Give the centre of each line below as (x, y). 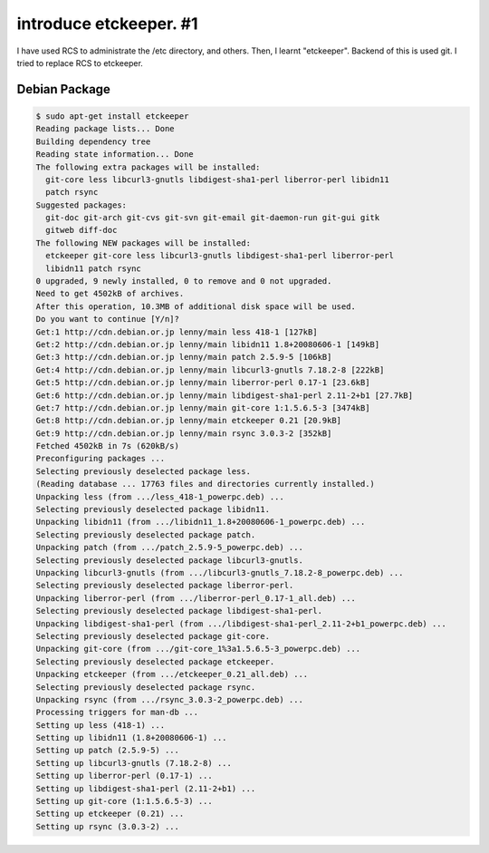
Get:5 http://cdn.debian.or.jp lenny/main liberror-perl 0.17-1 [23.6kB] (203, 383)
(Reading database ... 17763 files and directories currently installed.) (206, 484)
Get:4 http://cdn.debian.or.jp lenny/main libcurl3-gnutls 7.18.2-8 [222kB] (210, 370)
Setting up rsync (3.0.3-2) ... (108, 826)
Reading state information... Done (115, 155)
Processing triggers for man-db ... (117, 712)
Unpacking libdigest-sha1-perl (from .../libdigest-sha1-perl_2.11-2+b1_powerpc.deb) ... (241, 624)
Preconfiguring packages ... (101, 459)
